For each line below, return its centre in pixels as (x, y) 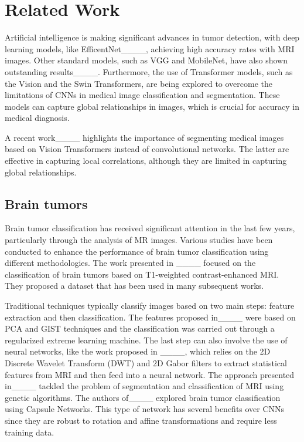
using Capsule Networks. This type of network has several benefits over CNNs (145, 409)
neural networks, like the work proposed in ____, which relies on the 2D (138, 351)
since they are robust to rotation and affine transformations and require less (141, 420)
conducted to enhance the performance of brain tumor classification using (137, 251)
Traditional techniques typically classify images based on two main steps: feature (150, 306)
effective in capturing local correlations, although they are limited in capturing (146, 161)
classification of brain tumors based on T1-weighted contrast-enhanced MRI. (142, 274)
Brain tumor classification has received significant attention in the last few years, (150, 228)
